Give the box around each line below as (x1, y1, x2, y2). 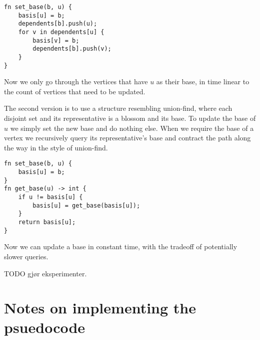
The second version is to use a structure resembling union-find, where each (4, 103, 232, 113)
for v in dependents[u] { (18, 28, 104, 36)
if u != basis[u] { (18, 194, 83, 201)
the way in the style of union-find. (4, 142, 108, 152)
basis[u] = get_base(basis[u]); (32, 202, 140, 209)
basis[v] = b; (32, 37, 79, 44)
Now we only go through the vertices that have (4, 76, 148, 87)
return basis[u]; (18, 219, 76, 226)
